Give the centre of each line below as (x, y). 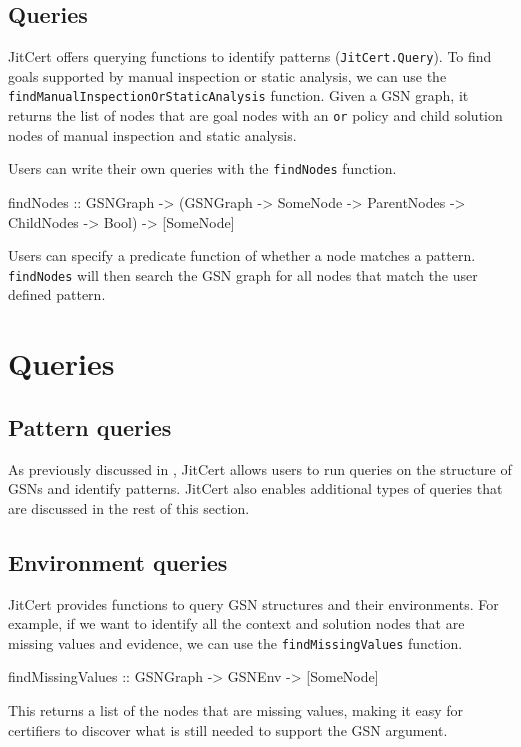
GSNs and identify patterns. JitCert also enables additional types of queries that (255, 488)
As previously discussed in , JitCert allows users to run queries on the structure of (260, 468)
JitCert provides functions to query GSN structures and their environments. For (253, 603)
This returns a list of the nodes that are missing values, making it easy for (235, 710)
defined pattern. (57, 294)
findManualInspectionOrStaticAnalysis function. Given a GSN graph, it (238, 95)
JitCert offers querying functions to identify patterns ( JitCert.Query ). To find (250, 56)
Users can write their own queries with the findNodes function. (202, 168)
